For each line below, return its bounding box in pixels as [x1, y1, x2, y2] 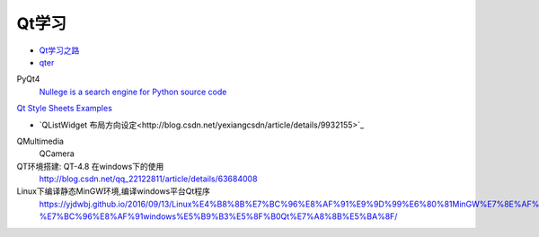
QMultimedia [16, 136, 65, 146]
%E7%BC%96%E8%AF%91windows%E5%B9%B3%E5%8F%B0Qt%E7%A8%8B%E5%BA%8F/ [39, 211, 398, 222]
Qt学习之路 [39, 45, 80, 56]
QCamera [39, 148, 75, 159]
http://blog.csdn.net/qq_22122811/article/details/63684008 [39, 173, 258, 184]
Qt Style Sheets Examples [16, 103, 112, 114]
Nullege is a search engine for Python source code [39, 86, 227, 97]
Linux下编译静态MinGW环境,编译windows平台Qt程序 [16, 186, 211, 197]
